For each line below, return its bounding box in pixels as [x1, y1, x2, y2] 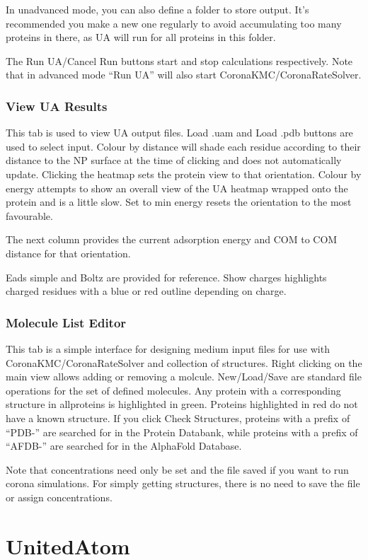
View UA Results [6, 97, 108, 115]
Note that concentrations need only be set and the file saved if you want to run [6, 462, 349, 477]
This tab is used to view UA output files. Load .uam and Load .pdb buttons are [6, 125, 353, 140]
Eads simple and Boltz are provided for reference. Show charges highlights [6, 269, 327, 284]
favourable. [6, 208, 53, 223]
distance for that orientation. [6, 245, 131, 260]
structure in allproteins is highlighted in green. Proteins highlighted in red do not [6, 397, 358, 412]
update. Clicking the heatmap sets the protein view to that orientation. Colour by [6, 166, 362, 181]
